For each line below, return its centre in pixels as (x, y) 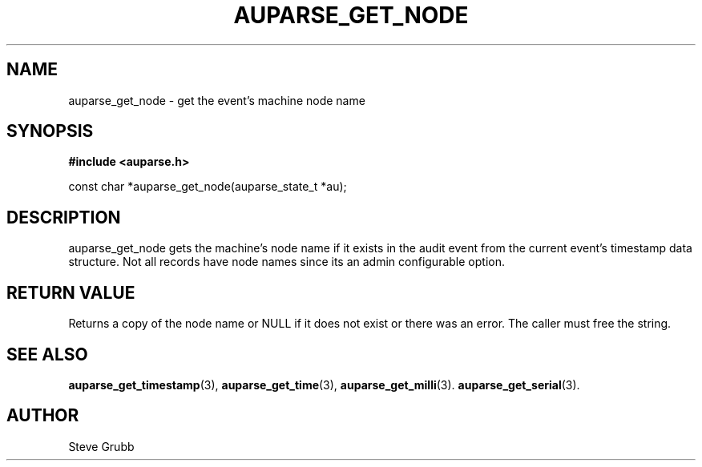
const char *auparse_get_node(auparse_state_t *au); (208, 187)
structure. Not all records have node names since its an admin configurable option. (286, 262)
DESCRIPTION (64, 217)
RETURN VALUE (71, 292)
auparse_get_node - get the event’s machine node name (217, 100)
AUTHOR (43, 416)
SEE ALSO (47, 354)
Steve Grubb (101, 446)
